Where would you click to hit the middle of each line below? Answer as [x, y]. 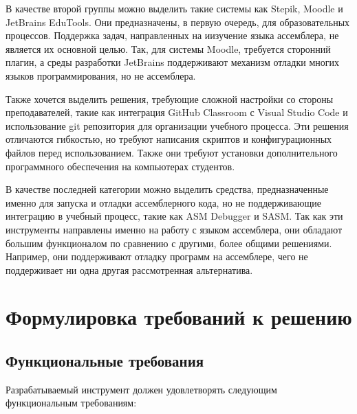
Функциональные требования [105, 361]
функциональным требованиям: [71, 403]
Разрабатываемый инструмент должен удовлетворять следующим [141, 389]
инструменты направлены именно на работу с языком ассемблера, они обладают [174, 229]
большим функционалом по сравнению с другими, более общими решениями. [169, 243]
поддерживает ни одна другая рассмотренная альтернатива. [129, 269]
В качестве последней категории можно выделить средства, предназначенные [167, 189]
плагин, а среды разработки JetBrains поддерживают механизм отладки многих [172, 62]
